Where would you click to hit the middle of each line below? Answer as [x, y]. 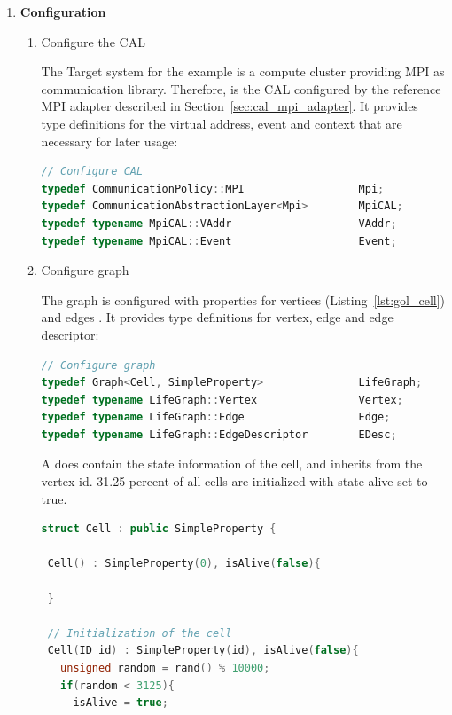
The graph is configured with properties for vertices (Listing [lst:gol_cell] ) [243, 299]
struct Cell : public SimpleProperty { [159, 529]
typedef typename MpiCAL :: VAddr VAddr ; [219, 223]
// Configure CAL [92, 172]
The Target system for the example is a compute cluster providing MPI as [243, 71]
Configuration [63, 12]
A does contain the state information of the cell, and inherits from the [232, 464]
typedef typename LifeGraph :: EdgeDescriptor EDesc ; [219, 434]
